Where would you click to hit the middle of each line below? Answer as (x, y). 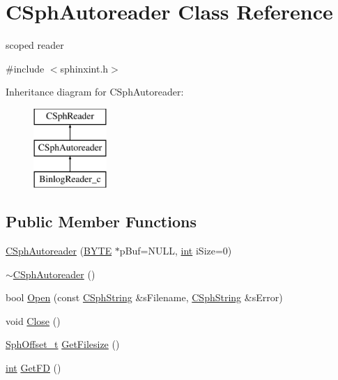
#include (25, 68)
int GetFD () (33, 368)
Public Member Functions (101, 221)
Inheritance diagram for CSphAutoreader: (95, 92)
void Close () (33, 320)
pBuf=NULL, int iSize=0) (176, 251)
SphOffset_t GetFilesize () (63, 344)
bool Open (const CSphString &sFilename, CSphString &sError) (144, 297)
